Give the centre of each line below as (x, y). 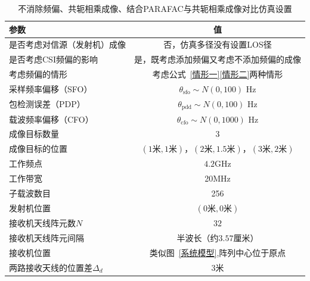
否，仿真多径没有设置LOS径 (218, 44)
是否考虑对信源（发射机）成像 (67, 44)
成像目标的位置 (38, 149)
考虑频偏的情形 (38, 74)
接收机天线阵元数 (42, 223)
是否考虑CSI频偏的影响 (53, 59)
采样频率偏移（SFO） (51, 88)
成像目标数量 (34, 134)
